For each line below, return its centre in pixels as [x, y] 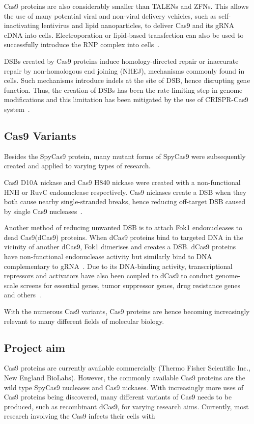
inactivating [22, 25]
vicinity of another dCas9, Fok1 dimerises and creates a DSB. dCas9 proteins [120, 247]
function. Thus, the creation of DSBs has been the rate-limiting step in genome [123, 90]
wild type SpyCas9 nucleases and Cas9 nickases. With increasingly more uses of [124, 387]
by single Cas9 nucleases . [43, 211]
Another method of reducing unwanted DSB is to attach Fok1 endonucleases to [123, 227]
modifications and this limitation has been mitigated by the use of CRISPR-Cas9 [126, 99]
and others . [23, 295]
